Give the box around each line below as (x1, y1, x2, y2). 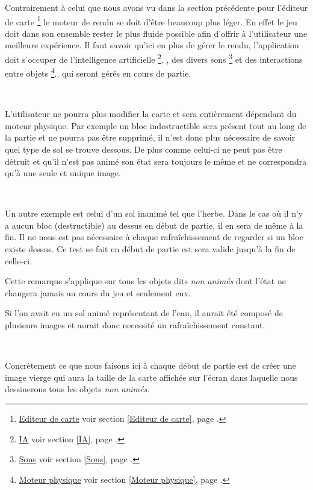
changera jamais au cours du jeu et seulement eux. (5, 286, 191, 299)
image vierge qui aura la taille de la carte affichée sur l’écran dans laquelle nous (5, 371, 298, 383)
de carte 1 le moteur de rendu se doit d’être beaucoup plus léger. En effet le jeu (5, 13, 297, 28)
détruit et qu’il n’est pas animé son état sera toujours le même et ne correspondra (5, 154, 307, 167)
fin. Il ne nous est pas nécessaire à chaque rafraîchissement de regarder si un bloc (5, 231, 303, 243)
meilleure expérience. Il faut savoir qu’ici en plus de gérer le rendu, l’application (5, 39, 299, 51)
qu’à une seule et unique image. (5, 167, 121, 179)
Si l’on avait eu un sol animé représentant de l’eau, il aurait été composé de (5, 307, 283, 319)
